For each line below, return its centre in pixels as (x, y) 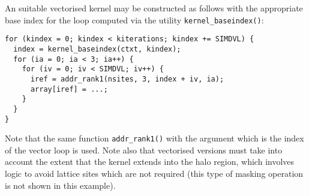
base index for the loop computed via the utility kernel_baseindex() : (134, 19)
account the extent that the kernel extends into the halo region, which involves (150, 162)
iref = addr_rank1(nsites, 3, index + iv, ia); (127, 79)
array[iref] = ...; (69, 89)
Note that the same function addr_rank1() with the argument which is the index (154, 138)
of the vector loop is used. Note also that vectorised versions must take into (144, 150)
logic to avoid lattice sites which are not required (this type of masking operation (154, 173)
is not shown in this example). (60, 185)
